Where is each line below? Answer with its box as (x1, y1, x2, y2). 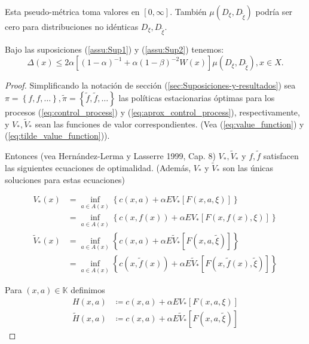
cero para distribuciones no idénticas (5, 20, 139, 32)
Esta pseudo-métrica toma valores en (5, 5, 140, 17)
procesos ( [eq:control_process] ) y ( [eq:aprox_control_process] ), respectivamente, (5, 105, 300, 118)
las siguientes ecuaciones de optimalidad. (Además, (5, 161, 191, 173)
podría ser (255, 5, 293, 17)
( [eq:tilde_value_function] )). (5, 129, 110, 142)
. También (170, 5, 207, 17)
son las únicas (222, 161, 274, 173)
